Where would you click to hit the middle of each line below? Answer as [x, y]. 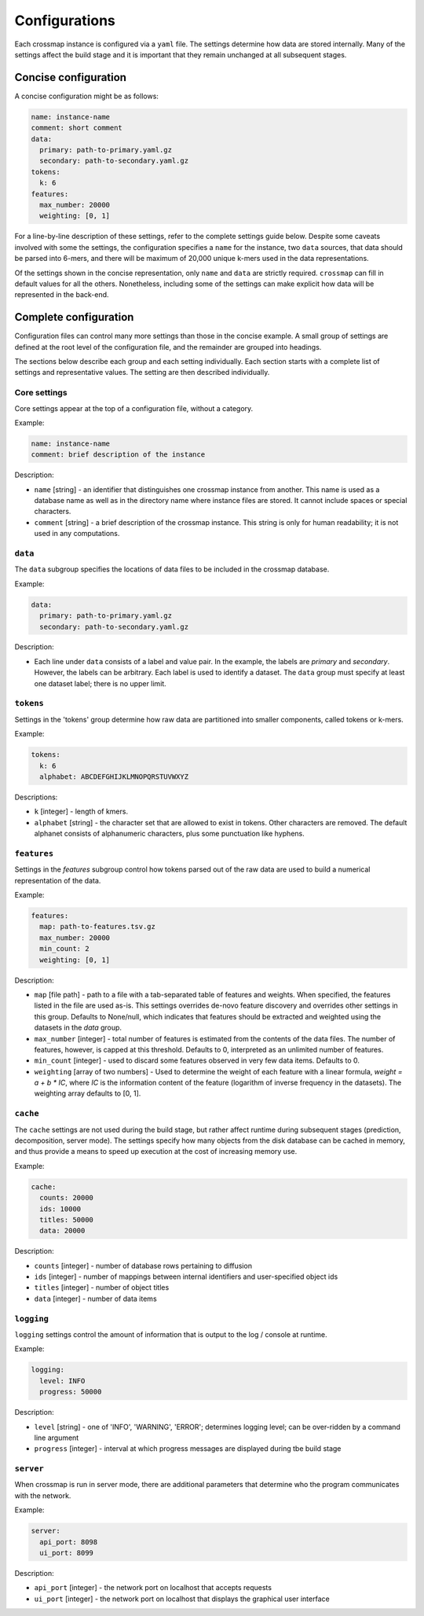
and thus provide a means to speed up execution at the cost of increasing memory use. [156, 1151]
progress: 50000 [71, 1392]
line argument [57, 1438]
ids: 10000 [60, 1209]
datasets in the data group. [78, 1028]
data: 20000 [62, 1231]
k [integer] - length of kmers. [81, 812]
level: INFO [62, 1381]
